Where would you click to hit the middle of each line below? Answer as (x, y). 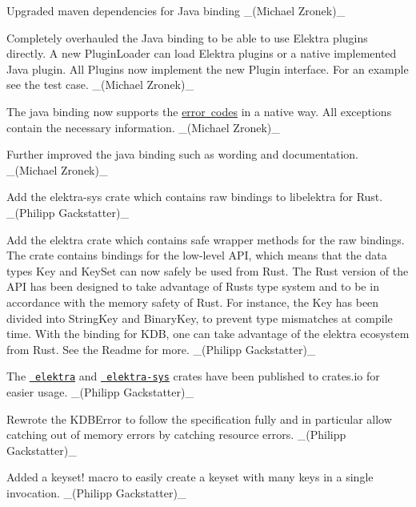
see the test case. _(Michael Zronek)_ (100, 84)
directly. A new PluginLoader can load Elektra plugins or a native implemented (202, 53)
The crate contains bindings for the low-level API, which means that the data (197, 255)
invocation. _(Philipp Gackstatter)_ (96, 492)
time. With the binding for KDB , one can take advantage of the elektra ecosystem (208, 334)
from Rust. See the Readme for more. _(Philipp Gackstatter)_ (161, 349)
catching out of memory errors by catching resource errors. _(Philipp (176, 435)
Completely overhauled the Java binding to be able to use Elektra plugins (187, 37)
